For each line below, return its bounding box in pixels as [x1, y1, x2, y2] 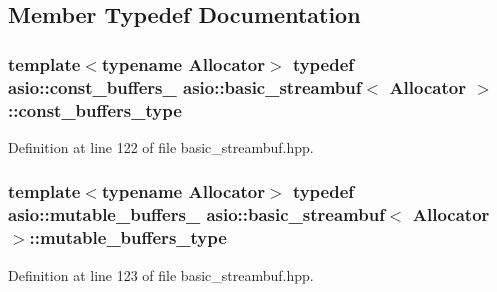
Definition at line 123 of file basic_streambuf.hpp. [8, 264, 314, 285]
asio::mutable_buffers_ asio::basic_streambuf [8, 202, 385, 227]
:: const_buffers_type [8, 97, 182, 122]
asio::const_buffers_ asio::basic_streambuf [8, 74, 362, 99]
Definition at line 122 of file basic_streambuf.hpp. [8, 136, 314, 157]
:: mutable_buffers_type [29, 225, 227, 250]
